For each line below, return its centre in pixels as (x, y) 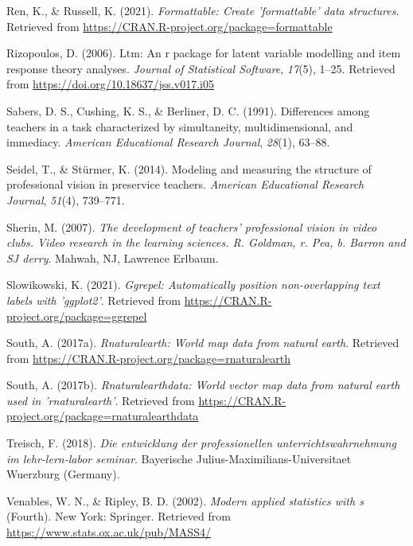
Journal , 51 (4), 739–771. (66, 199)
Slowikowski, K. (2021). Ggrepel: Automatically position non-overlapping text (193, 285)
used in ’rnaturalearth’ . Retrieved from (101, 400)
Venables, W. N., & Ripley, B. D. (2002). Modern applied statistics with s (185, 500)
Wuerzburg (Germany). (63, 474)
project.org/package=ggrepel (77, 316)
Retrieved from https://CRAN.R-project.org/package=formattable (169, 26)
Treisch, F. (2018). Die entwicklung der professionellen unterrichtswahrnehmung (201, 443)
